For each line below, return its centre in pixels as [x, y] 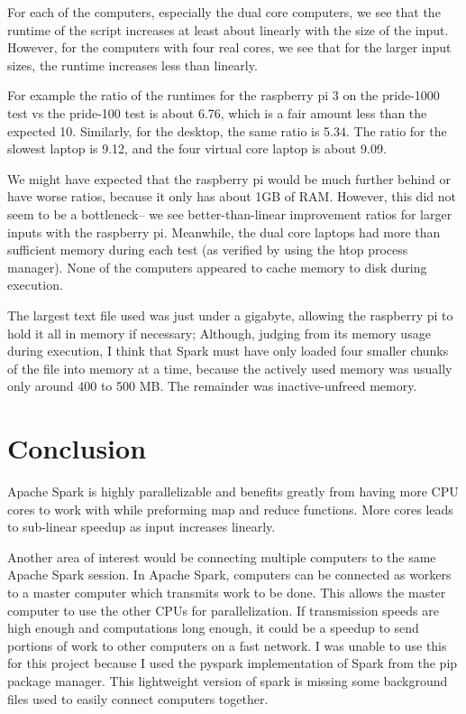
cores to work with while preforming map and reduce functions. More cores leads [230, 509]
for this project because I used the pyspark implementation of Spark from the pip [233, 663]
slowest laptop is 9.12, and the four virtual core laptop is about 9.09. [197, 148]
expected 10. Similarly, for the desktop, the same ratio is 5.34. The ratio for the [227, 130]
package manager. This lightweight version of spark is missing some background [228, 680]
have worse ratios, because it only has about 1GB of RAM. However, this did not [232, 196]
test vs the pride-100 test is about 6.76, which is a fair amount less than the [217, 112]
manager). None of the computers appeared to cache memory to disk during [217, 267]
